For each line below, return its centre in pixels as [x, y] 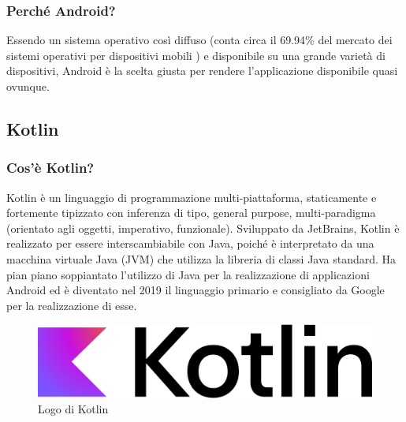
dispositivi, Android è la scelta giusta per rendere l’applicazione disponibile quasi [202, 71]
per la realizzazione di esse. [72, 305]
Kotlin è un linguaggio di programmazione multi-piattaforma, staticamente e [192, 197]
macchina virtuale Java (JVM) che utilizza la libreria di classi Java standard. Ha [201, 258]
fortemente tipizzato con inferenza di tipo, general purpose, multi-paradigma [191, 213]
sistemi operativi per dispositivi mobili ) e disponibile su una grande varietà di [196, 55]
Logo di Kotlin [73, 409]
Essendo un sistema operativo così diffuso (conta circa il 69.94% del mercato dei [199, 40]
